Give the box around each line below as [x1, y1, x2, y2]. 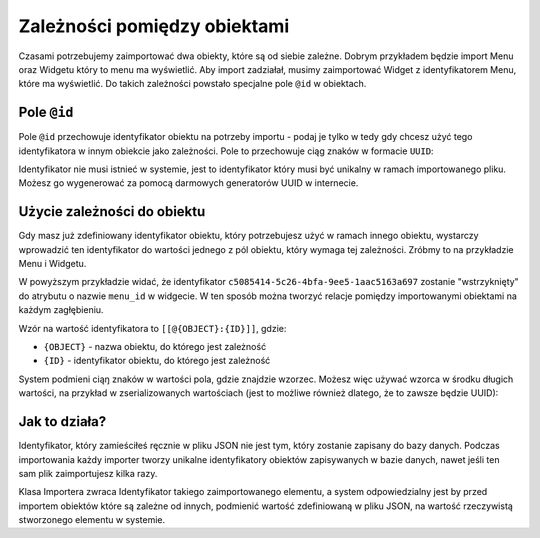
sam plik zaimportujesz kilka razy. [18, 467, 158, 479]
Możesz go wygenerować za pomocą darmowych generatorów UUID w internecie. [18, 177, 359, 189]
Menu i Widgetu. [18, 258, 87, 270]
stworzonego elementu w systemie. [18, 514, 166, 526]
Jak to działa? [18, 413, 107, 430]
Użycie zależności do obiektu [18, 203, 206, 220]
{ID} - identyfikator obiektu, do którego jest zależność [43, 355, 271, 367]
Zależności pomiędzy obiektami [18, 15, 290, 37]
